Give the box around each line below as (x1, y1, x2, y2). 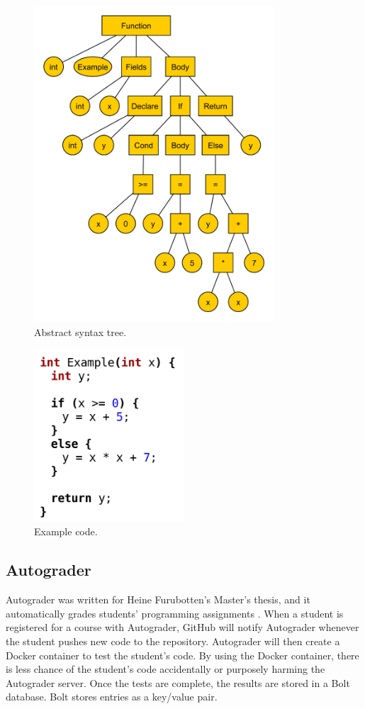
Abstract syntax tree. (34, 324, 127, 339)
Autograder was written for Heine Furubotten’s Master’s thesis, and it (6, 592, 310, 607)
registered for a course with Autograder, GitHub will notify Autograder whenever (6, 620, 359, 635)
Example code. (34, 524, 98, 539)
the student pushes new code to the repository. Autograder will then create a (6, 634, 340, 649)
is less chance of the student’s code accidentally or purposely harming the (6, 661, 325, 676)
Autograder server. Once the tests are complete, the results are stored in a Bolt (6, 675, 350, 690)
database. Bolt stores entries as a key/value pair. (6, 689, 218, 704)
